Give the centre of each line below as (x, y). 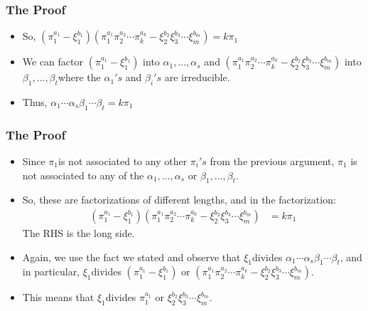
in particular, (51, 272)
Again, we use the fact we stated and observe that (131, 257)
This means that (58, 297)
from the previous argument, (272, 161)
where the (79, 77)
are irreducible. (197, 77)
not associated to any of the (83, 175)
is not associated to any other (123, 161)
